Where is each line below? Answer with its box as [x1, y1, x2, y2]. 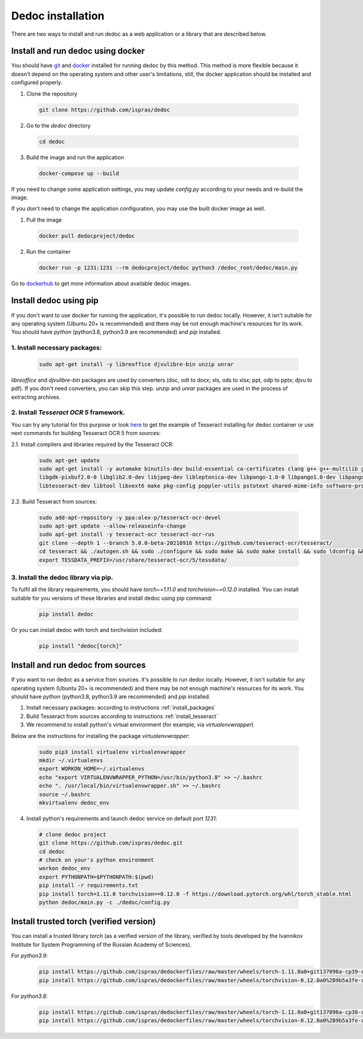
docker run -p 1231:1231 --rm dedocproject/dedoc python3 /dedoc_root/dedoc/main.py [39, 264, 298, 271]
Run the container [26, 248, 71, 255]
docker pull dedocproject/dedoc [39, 232, 136, 239]
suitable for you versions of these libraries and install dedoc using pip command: [11, 594, 213, 602]
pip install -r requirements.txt [39, 882, 139, 889]
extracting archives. [11, 393, 60, 400]
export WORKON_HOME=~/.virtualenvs [39, 765, 145, 772]
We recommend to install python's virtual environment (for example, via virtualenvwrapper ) [26, 721, 254, 728]
